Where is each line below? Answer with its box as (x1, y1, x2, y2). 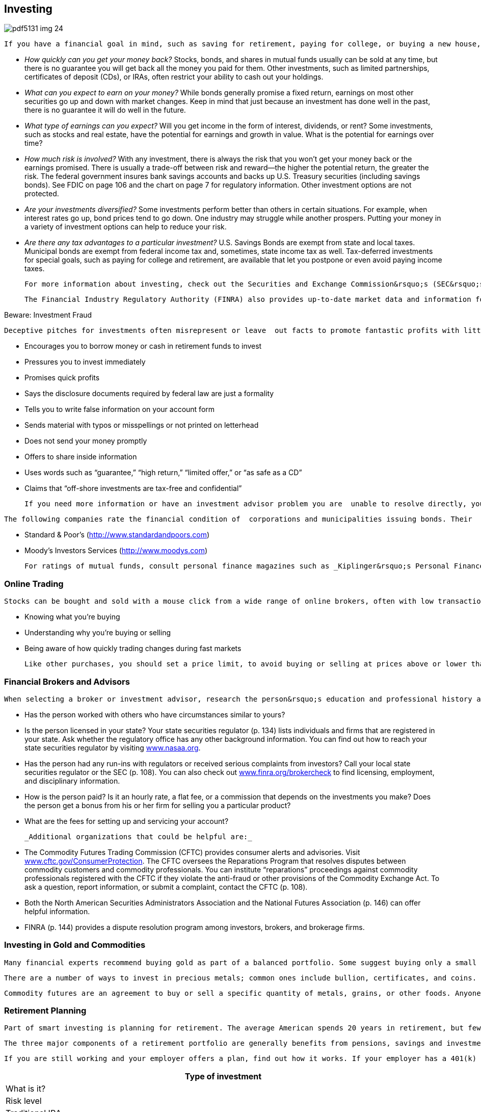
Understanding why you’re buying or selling (24, 628, 171, 637)
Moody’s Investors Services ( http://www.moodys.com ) (24, 546, 208, 555)
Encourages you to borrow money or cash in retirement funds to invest (24, 342, 262, 351)
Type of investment (184, 1071, 262, 1082)
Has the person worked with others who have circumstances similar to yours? (24, 710, 285, 719)
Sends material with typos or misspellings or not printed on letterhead (24, 421, 259, 430)
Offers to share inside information (24, 452, 137, 461)
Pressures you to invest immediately (24, 357, 146, 367)
